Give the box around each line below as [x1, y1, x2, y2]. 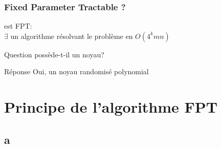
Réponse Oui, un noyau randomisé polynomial [4, 66, 149, 77]
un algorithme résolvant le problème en [10, 30, 133, 41]
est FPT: [4, 20, 32, 31]
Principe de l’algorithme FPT [4, 96, 218, 117]
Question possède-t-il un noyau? [4, 49, 104, 59]
